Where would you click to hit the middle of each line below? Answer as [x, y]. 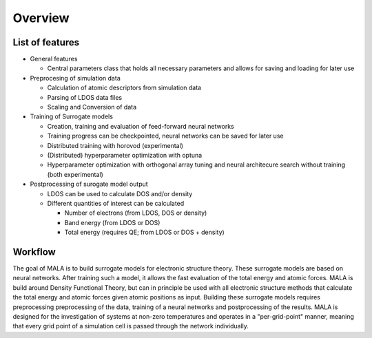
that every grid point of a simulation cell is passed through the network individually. [131, 326]
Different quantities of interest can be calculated [116, 203]
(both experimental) [75, 174]
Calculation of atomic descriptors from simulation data [124, 88]
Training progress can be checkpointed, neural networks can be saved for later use [165, 136]
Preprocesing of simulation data [75, 78]
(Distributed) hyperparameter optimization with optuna [125, 155]
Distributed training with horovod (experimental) [115, 145]
